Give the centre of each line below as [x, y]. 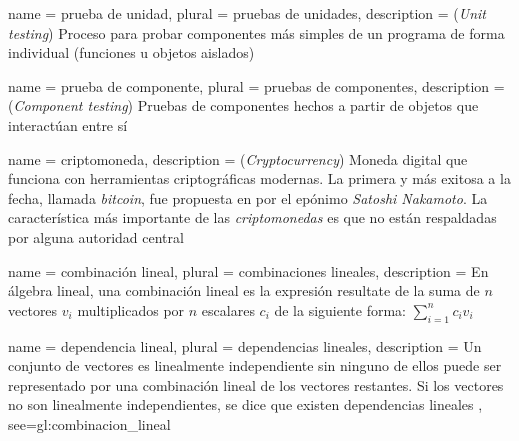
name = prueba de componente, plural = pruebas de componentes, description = [256, 85]
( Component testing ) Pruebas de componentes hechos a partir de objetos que [243, 105]
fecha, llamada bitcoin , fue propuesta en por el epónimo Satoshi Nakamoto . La [248, 197]
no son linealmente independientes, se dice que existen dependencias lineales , [245, 404]
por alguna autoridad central [96, 236]
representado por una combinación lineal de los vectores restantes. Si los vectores [256, 384]
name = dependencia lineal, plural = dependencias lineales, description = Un [245, 345]
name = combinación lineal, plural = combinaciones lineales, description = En [248, 270]
